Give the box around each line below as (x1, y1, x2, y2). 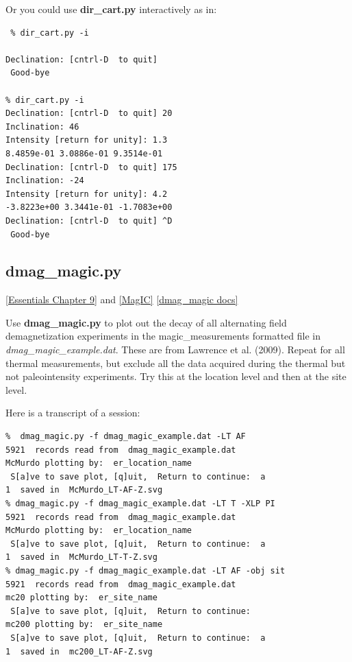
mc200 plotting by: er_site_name (5, 619, 163, 630)
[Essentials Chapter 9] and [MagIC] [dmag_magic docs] (5, 292, 238, 307)
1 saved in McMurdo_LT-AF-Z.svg (5, 485, 163, 495)
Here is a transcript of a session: (5, 405, 140, 420)
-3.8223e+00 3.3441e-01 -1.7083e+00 (5, 202, 173, 213)
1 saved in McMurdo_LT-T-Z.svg (5, 552, 158, 563)
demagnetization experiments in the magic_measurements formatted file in (5, 329, 320, 343)
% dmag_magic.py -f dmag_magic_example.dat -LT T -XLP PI (5, 499, 275, 509)
